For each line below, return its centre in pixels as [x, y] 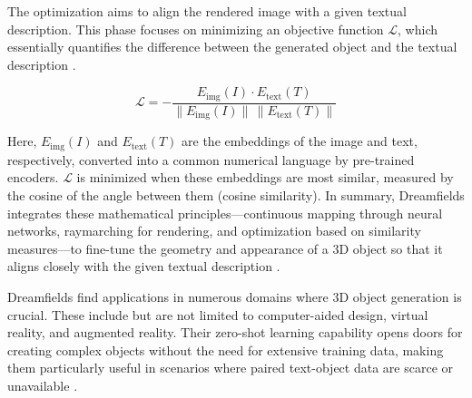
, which [418, 29]
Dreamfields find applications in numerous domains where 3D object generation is [235, 296]
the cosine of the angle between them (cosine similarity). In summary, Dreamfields [236, 194]
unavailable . [43, 385]
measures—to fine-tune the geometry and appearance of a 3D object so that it [225, 248]
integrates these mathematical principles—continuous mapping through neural [225, 213]
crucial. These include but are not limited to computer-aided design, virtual [218, 314]
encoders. [33, 177]
